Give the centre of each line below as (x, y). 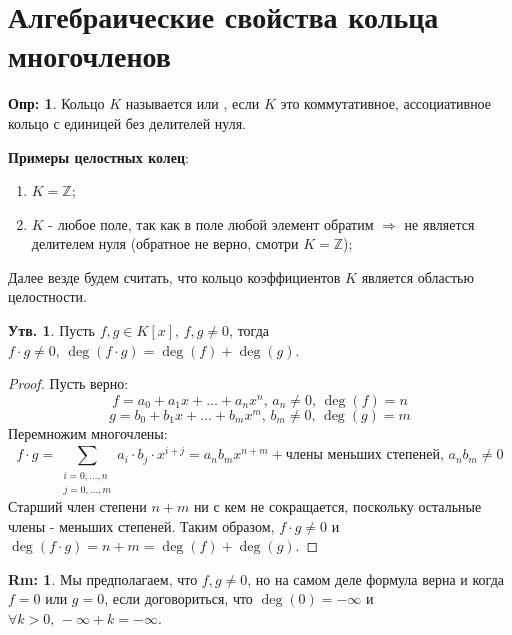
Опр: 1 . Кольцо (56, 103)
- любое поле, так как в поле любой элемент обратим (211, 223)
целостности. (47, 296)
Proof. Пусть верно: (68, 383)
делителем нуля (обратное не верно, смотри (165, 243)
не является (439, 223)
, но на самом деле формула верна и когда (375, 578)
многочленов (89, 55)
